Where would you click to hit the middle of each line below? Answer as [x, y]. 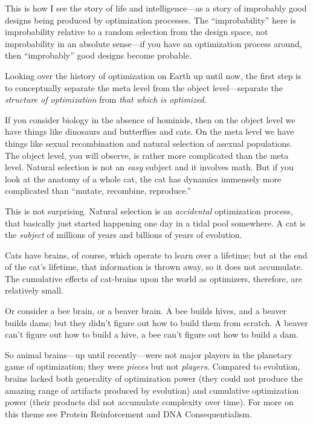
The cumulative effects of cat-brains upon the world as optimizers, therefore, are [154, 278]
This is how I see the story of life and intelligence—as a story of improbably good [156, 8]
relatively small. [34, 290]
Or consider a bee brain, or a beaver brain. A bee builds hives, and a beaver [146, 311]
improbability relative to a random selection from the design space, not [137, 32]
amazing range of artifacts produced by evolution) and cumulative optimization [152, 390]
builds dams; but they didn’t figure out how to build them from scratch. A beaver [156, 322]
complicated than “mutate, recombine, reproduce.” [98, 191]
